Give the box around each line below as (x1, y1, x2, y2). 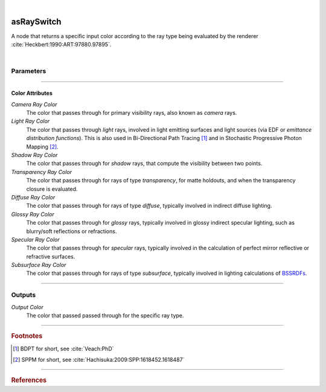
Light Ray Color (11, 118, 50, 125)
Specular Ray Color (11, 236, 60, 243)
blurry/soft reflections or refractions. (26, 227, 117, 235)
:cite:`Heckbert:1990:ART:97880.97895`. (11, 41, 112, 48)
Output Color (11, 303, 43, 310)
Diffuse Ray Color (11, 193, 56, 201)
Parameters (11, 67, 46, 76)
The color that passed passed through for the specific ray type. (26, 312, 184, 319)
